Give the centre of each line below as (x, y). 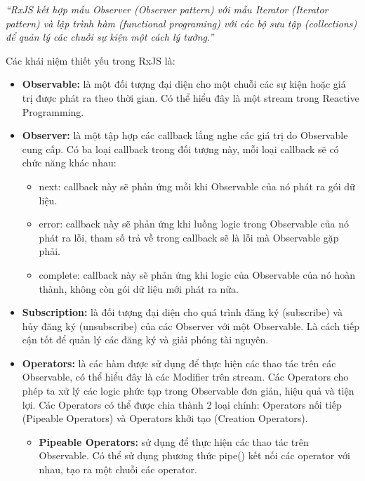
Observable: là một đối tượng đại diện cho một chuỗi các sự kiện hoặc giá (184, 84)
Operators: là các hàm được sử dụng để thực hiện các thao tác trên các (179, 363)
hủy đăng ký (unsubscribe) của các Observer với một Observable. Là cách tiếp (191, 325)
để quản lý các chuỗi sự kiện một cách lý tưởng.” (110, 37)
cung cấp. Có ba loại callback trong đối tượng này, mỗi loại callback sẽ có (180, 149)
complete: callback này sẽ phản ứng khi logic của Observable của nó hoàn (197, 274)
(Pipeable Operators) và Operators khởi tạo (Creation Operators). (165, 418)
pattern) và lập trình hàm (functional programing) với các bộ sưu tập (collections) (181, 23)
